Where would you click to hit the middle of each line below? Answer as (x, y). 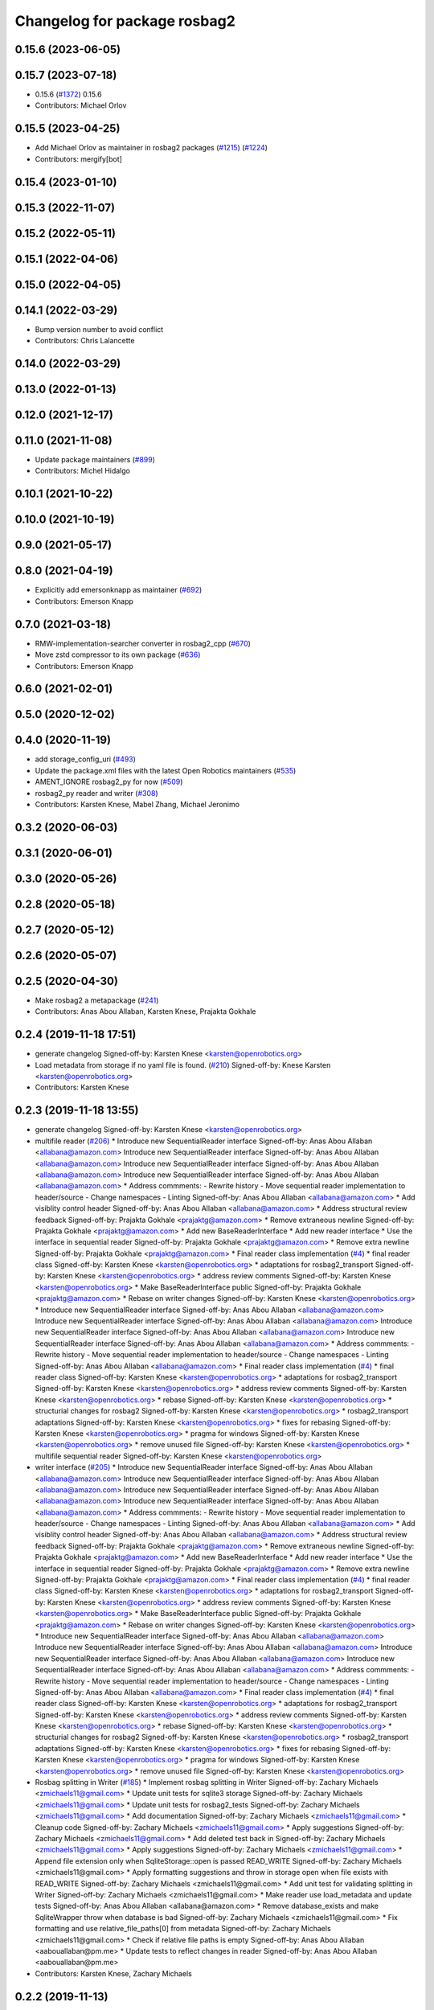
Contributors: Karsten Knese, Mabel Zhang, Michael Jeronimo (137, 805)
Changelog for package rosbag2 (125, 21)
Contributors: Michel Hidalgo (82, 471)
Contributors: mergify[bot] (78, 159)
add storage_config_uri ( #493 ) (86, 759)
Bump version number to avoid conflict (99, 329)
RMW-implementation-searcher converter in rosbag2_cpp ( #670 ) (143, 643)
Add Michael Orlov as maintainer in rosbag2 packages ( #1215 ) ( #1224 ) (151, 148)
